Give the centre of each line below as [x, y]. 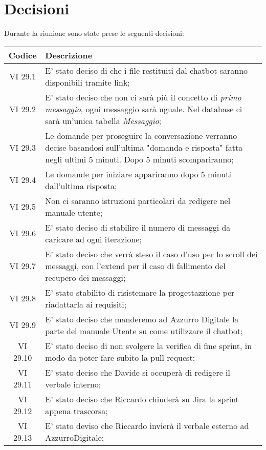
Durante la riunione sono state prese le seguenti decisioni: [94, 33]
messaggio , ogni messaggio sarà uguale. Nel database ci [144, 109]
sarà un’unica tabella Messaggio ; [103, 120]
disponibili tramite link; [87, 82]
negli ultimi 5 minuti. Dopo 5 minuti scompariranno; [139, 159]
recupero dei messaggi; [85, 277]
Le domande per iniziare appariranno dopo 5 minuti [138, 174]
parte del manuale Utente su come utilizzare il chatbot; [144, 331]
